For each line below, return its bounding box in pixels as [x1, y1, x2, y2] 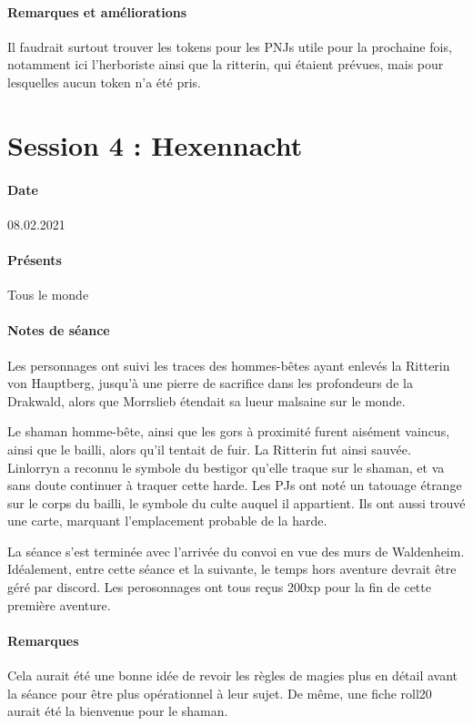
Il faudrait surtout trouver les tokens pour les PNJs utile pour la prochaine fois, [7, 36, 452, 56]
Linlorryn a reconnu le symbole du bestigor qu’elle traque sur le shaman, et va [7, 457, 445, 476]
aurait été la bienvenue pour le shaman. [7, 701, 228, 721]
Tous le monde [7, 285, 89, 304]
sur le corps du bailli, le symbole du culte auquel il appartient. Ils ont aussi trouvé [7, 493, 466, 512]
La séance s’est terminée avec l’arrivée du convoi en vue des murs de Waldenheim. [7, 541, 465, 560]
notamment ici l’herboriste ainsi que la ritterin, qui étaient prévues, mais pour [7, 55, 444, 74]
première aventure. [7, 595, 111, 614]
